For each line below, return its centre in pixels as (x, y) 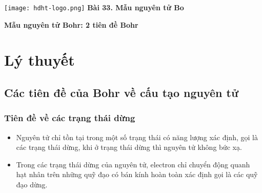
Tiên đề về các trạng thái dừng (70, 118)
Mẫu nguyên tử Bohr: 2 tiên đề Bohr (71, 24)
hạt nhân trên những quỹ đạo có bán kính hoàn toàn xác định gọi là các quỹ (137, 174)
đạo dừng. (32, 184)
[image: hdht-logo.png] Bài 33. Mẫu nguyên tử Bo (94, 7)
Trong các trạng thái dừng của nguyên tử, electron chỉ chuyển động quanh (133, 164)
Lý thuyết (39, 60)
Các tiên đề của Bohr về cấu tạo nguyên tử (122, 93)
